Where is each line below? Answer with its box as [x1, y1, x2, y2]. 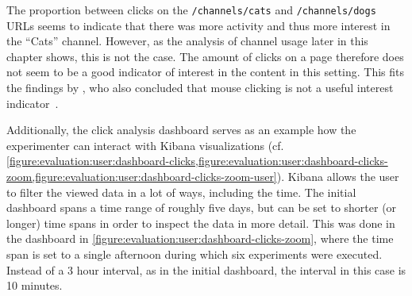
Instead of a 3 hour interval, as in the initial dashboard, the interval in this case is [6, 261, 406, 278]
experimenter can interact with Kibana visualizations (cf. [6, 136, 284, 153]
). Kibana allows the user [276, 168, 399, 184]
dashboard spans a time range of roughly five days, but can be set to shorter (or [6, 199, 397, 216]
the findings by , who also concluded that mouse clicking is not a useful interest [6, 79, 394, 96]
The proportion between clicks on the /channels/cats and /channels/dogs [6, 2, 376, 17]
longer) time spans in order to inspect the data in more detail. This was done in [6, 214, 395, 231]
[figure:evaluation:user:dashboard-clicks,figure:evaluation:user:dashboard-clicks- [6, 152, 388, 169]
